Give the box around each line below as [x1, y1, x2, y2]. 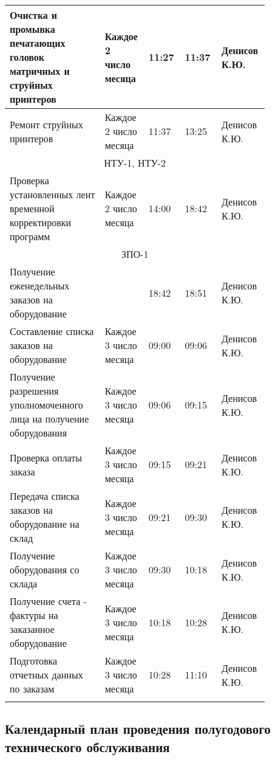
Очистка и [10, 8, 57, 22]
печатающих [10, 36, 66, 50]
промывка [10, 22, 55, 36]
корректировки [10, 215, 72, 229]
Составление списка [10, 324, 94, 338]
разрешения [10, 384, 59, 398]
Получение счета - [10, 594, 87, 608]
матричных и [10, 64, 70, 78]
